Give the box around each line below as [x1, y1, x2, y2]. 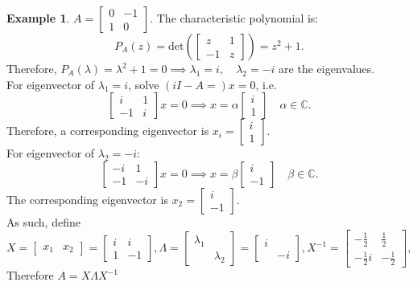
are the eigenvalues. [279, 60, 375, 76]
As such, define [6, 213, 81, 230]
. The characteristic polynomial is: [150, 10, 319, 26]
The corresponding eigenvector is [6, 190, 168, 207]
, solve [128, 76, 159, 92]
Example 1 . [6, 10, 70, 26]
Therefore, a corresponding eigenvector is [6, 122, 209, 139]
